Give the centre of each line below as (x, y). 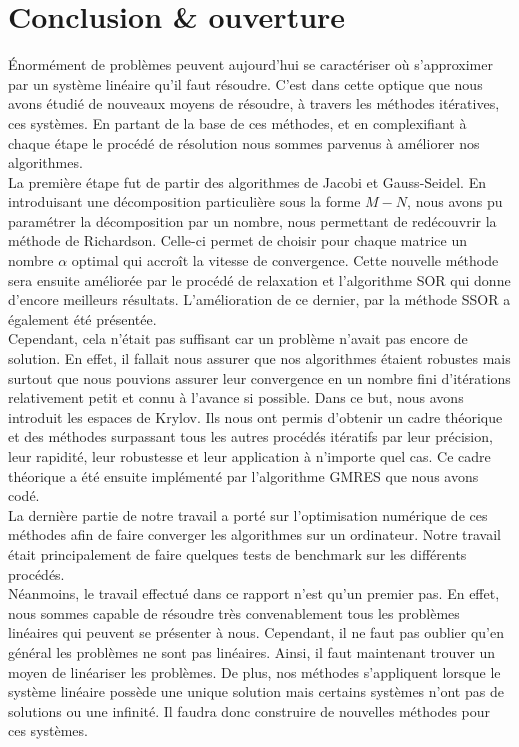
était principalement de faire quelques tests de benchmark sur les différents (237, 553)
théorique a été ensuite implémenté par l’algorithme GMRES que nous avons (243, 475)
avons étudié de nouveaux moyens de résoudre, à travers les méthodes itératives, (254, 103)
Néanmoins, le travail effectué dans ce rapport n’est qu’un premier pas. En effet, (254, 593)
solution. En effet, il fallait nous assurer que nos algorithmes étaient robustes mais (259, 358)
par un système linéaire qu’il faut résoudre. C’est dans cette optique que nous (245, 83)
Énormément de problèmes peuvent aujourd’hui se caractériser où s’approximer (250, 64)
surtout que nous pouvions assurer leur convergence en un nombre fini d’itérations (259, 377)
